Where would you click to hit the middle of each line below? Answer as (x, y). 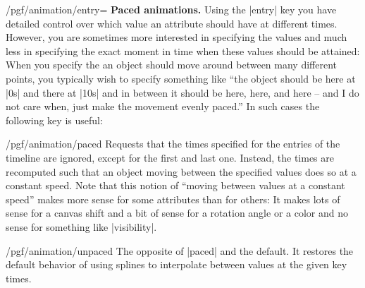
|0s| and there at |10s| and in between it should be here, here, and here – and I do (182, 92)
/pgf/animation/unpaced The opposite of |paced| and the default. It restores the (180, 250)
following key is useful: (54, 120)
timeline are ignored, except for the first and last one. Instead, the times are (170, 157)
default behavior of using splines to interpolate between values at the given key (177, 264)
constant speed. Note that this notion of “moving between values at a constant (175, 185)
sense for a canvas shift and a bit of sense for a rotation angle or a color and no (177, 213)
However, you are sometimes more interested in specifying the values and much (177, 37)
